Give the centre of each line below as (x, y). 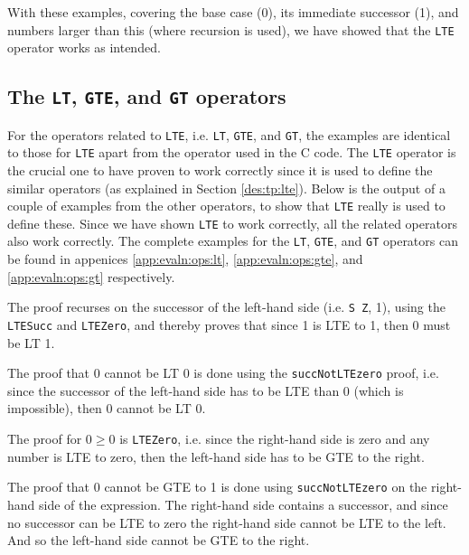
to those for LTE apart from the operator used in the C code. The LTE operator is (232, 152)
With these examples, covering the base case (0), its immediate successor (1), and (233, 12)
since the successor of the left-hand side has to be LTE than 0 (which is (206, 390)
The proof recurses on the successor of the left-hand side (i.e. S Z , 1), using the (226, 307)
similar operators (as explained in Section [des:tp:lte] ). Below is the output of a (226, 188)
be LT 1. (31, 342)
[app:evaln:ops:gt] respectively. (91, 276)
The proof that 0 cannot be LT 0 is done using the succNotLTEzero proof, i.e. (223, 373)
